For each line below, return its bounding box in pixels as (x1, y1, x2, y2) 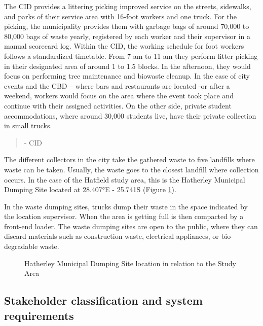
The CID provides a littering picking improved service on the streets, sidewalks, (4, 1, 251, 11)
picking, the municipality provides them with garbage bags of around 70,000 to (4, 21, 249, 31)
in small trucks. (4, 120, 52, 131)
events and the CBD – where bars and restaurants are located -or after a (4, 80, 230, 91)
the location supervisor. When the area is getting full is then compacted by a (4, 211, 244, 222)
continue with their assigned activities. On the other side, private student (4, 100, 232, 111)
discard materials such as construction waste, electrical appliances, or (4, 231, 219, 241)
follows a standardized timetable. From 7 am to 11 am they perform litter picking (4, 50, 258, 61)
